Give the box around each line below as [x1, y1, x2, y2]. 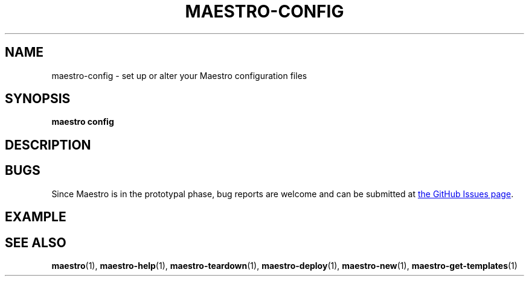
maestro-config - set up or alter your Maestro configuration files [51, 70, 307, 81]
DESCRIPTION [5, 137, 91, 153]
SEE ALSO [5, 235, 66, 250]
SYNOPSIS [5, 91, 71, 107]
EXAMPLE [5, 209, 66, 225]
